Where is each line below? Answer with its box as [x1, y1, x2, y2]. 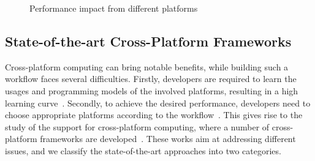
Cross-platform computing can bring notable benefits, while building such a [5, 60, 289, 73]
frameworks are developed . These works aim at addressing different [40, 132, 296, 145]
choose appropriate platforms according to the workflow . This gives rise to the [5, 108, 303, 121]
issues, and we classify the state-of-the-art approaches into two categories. [5, 144, 281, 157]
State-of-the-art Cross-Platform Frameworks [5, 31, 292, 50]
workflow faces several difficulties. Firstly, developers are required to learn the [5, 72, 297, 85]
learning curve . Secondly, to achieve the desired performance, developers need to [5, 96, 311, 109]
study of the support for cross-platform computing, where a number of [5, 120, 270, 133]
